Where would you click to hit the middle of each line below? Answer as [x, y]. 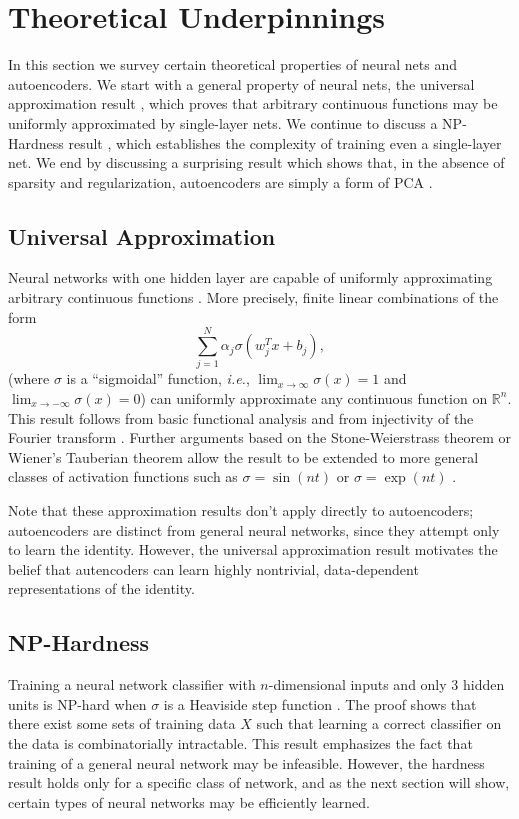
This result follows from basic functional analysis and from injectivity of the [241, 417]
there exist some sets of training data [122, 723]
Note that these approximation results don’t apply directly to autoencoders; [241, 509]
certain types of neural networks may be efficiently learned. [189, 801]
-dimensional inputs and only [357, 684]
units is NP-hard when [77, 703]
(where [29, 378]
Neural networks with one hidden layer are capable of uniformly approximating [250, 277]
